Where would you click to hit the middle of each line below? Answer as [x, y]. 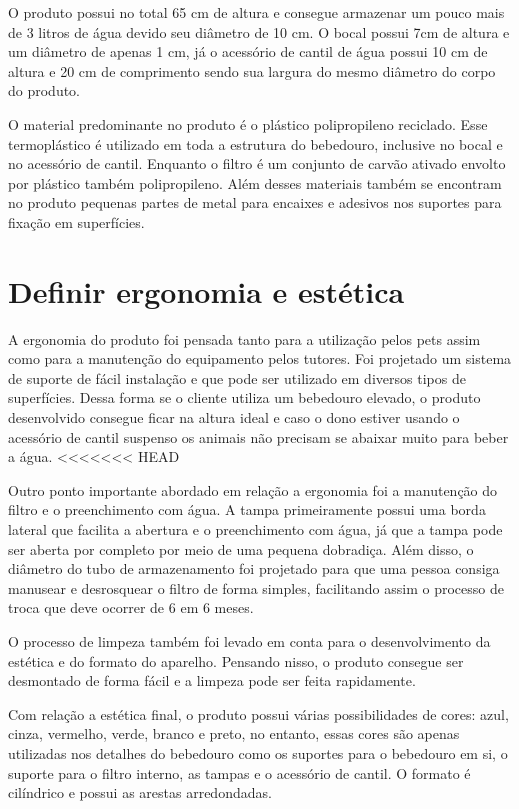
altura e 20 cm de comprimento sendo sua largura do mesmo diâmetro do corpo [252, 70]
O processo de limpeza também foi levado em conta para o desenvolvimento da [249, 640]
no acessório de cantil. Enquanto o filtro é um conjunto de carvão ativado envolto [257, 163]
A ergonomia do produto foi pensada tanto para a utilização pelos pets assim [244, 338]
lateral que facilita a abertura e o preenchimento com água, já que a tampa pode [255, 529]
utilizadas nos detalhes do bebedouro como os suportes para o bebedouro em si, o [258, 752]
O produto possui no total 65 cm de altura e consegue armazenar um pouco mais [256, 12]
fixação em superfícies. [76, 221]
